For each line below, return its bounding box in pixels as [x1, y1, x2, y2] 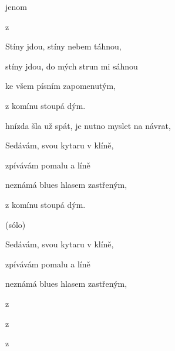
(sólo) [5, 218, 26, 230]
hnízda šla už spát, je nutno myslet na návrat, [5, 119, 171, 131]
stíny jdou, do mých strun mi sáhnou [5, 59, 138, 72]
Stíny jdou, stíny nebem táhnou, [5, 40, 122, 52]
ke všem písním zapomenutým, [5, 80, 116, 92]
